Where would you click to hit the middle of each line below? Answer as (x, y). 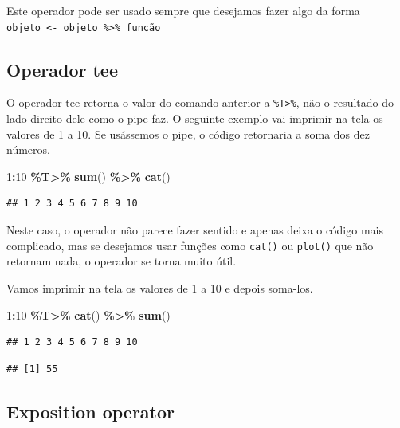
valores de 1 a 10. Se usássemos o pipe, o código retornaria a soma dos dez (188, 134)
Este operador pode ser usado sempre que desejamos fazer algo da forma (183, 10)
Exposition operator (90, 411)
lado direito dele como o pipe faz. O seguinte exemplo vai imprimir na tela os (195, 118)
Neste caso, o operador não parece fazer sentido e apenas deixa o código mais (195, 230)
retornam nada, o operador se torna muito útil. (122, 261)
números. (28, 149)
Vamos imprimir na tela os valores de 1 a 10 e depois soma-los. (160, 287)
